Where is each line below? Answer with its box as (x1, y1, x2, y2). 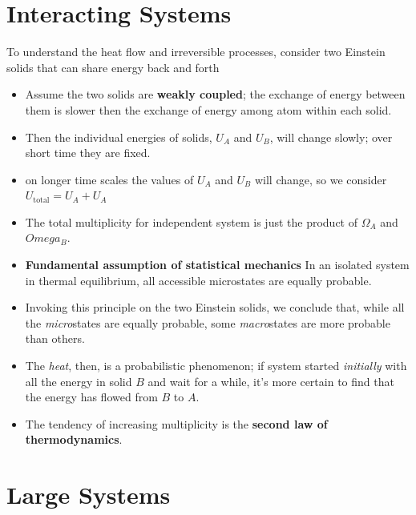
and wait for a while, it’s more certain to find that (147, 372, 394, 389)
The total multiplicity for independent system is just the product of (25, 213, 357, 230)
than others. (25, 330, 85, 347)
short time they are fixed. (25, 144, 151, 161)
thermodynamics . (25, 431, 123, 448)
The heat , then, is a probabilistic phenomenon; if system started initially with (25, 357, 407, 374)
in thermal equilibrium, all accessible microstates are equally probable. (25, 272, 372, 288)
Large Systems (6, 478, 171, 511)
